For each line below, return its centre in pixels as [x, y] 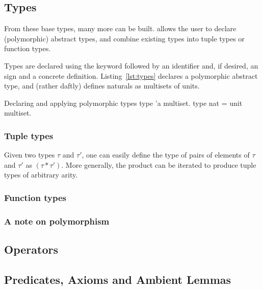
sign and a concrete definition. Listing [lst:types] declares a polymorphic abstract [131, 75]
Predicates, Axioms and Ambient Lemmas [118, 279]
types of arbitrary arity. [41, 175]
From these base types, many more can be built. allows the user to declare [120, 28]
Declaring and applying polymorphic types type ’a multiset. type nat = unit [123, 103]
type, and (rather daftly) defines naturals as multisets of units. [102, 86]
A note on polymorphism [57, 221]
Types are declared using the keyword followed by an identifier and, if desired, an [131, 65]
